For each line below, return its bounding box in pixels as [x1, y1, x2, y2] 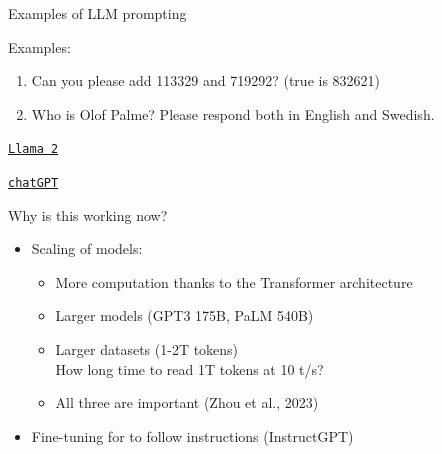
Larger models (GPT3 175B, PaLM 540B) [55, 305, 314, 326]
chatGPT [8, 176, 59, 191]
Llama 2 [8, 142, 59, 157]
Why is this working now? [8, 204, 168, 225]
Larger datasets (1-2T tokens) [55, 339, 239, 360]
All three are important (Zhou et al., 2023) [55, 392, 319, 413]
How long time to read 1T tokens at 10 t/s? [55, 358, 324, 379]
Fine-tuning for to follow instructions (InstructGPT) [31, 425, 354, 446]
